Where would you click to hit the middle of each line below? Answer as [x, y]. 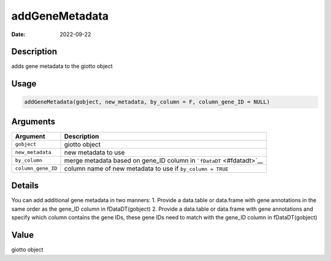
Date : [18, 34]
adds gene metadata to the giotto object [62, 66]
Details [25, 186]
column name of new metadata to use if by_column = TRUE [146, 168]
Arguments [33, 122]
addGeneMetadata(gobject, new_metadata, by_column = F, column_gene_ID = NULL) [147, 102]
